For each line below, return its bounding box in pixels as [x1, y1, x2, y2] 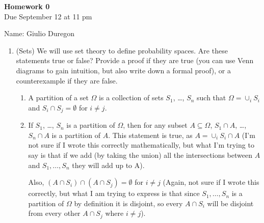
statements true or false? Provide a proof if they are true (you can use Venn [16, 55, 254, 66]
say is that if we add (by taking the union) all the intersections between [28, 149, 252, 160]
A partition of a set [28, 92, 89, 103]
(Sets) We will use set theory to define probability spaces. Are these [16, 45, 228, 55]
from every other [28, 208, 81, 218]
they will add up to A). [72, 159, 145, 170]
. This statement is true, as [108, 129, 193, 140]
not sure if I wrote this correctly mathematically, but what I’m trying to [28, 140, 254, 150]
